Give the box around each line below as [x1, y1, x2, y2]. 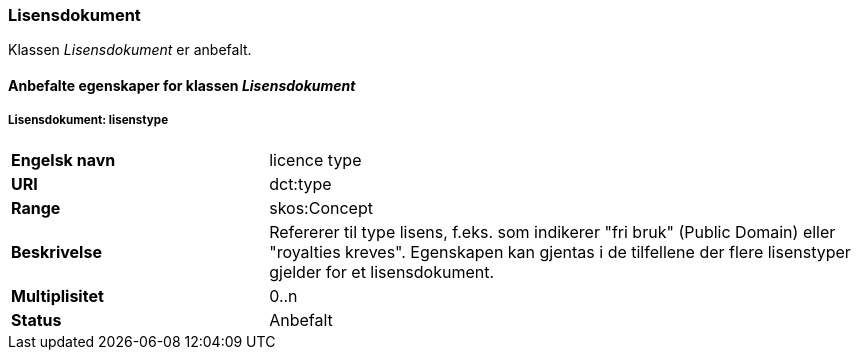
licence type [269, 149, 362, 170]
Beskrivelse [11, 241, 102, 262]
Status [11, 309, 62, 330]
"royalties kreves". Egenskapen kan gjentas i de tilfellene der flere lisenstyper [269, 241, 851, 262]
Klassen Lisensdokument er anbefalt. [8, 41, 252, 59]
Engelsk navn [11, 149, 116, 170]
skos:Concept [269, 197, 373, 218]
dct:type [269, 173, 332, 194]
